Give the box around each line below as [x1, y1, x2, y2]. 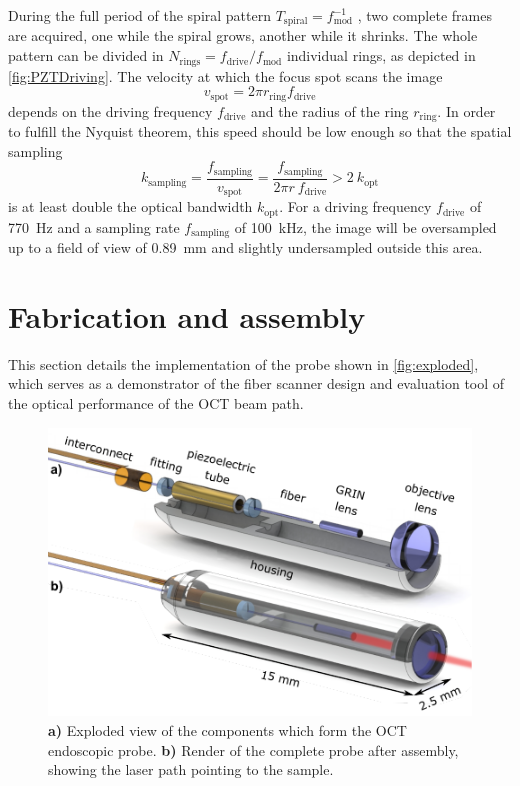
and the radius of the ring [250, 100, 409, 121]
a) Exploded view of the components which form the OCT [48, 720, 407, 741]
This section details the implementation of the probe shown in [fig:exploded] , [8, 353, 479, 374]
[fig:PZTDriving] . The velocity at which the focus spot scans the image [8, 65, 443, 86]
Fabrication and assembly [8, 295, 366, 336]
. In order [437, 100, 496, 121]
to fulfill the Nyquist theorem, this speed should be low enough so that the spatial [8, 121, 512, 141]
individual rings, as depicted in [286, 45, 476, 66]
